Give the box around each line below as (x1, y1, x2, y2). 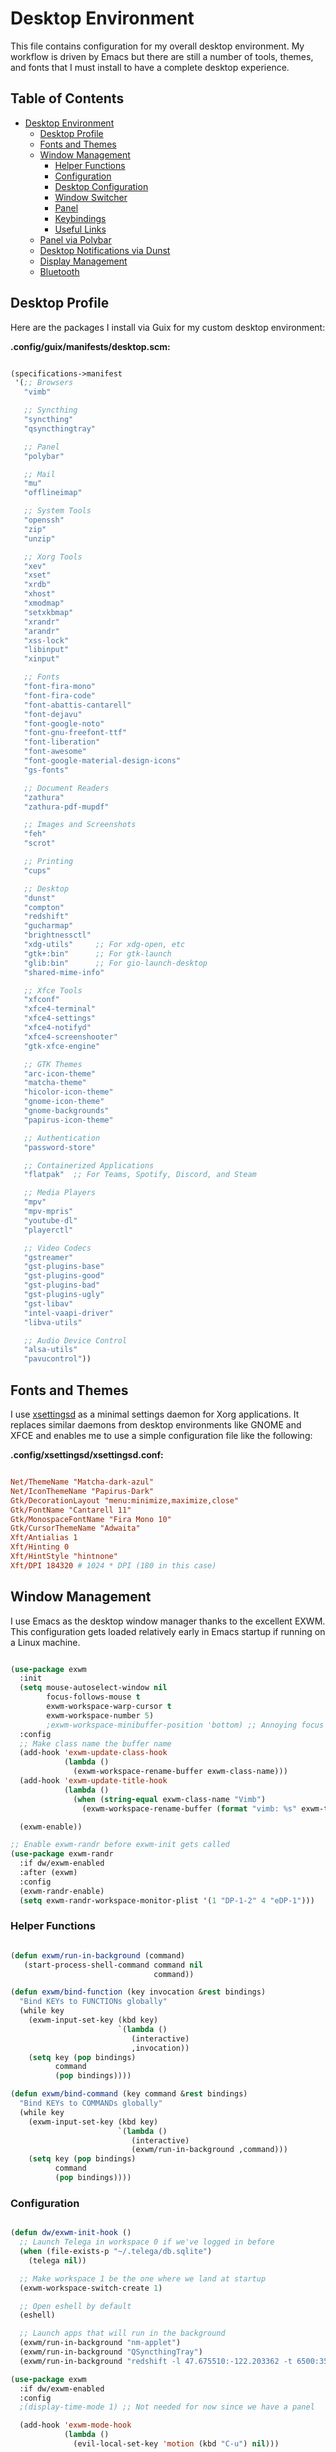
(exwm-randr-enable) (19, 1886, 105, 1896)
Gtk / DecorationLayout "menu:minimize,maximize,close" (10, 1495, 240, 1506)
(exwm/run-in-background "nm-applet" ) (19, 2338, 182, 2348)
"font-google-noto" (23, 718, 105, 729)
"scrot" (23, 838, 56, 849)
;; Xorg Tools (23, 552, 83, 562)
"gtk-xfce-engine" (23, 1041, 101, 1051)
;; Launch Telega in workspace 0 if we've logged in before (19, 2237, 275, 2247)
